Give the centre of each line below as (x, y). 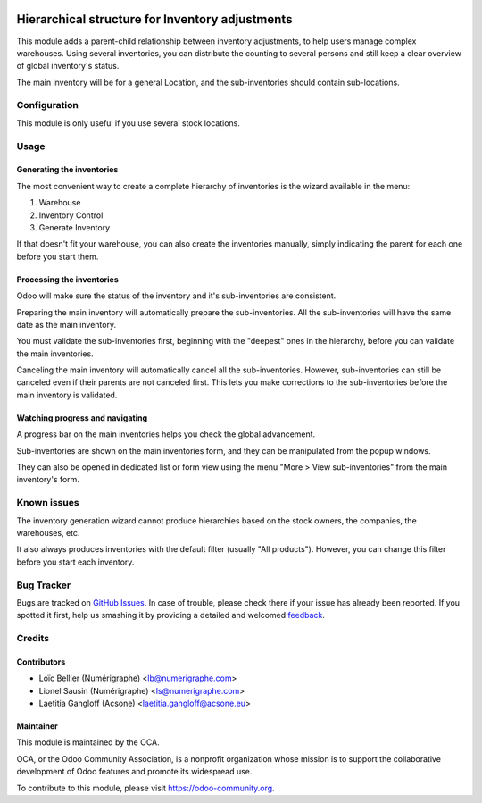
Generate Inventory (75, 227)
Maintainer (37, 726)
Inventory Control (71, 215)
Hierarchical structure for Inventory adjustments (154, 19)
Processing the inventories (68, 279)
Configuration (48, 105)
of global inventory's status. (68, 66)
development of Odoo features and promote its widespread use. (134, 772)
